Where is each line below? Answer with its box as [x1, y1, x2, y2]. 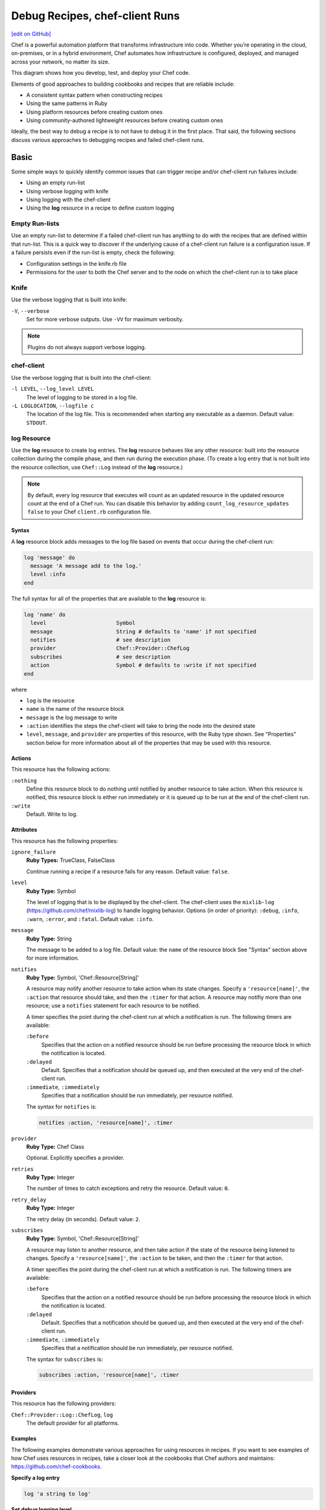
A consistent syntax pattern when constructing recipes [26, 91, 163, 98]
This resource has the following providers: [11, 1400, 117, 1407]
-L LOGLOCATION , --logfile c [11, 402, 94, 410]
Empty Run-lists [11, 219, 60, 228]
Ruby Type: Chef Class [26, 1143, 85, 1150]
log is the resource [26, 696, 75, 704]
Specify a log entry [11, 1474, 60, 1481]
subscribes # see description [30, 653, 171, 660]
